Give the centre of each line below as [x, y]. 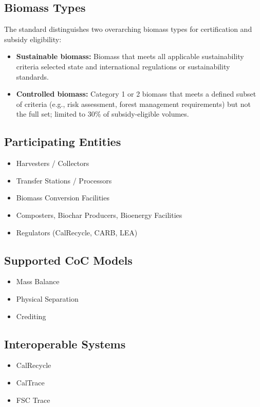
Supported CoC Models [68, 260]
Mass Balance [38, 281]
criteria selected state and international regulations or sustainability [123, 66]
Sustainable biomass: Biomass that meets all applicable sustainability [130, 56]
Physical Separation [47, 298]
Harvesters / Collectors [53, 163]
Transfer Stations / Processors [64, 180]
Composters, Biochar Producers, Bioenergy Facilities [99, 215]
